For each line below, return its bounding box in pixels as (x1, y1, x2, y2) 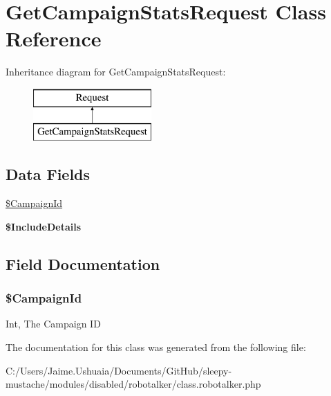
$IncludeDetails (6, 219, 82, 233)
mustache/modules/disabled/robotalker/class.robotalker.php (6, 377, 261, 391)
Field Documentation (6, 253, 160, 274)
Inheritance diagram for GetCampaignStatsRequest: (6, 64, 226, 79)
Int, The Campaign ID (6, 316, 101, 331)
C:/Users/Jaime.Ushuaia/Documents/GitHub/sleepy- (6, 363, 232, 377)
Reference (6, 24, 102, 53)
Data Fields (6, 163, 91, 185)
